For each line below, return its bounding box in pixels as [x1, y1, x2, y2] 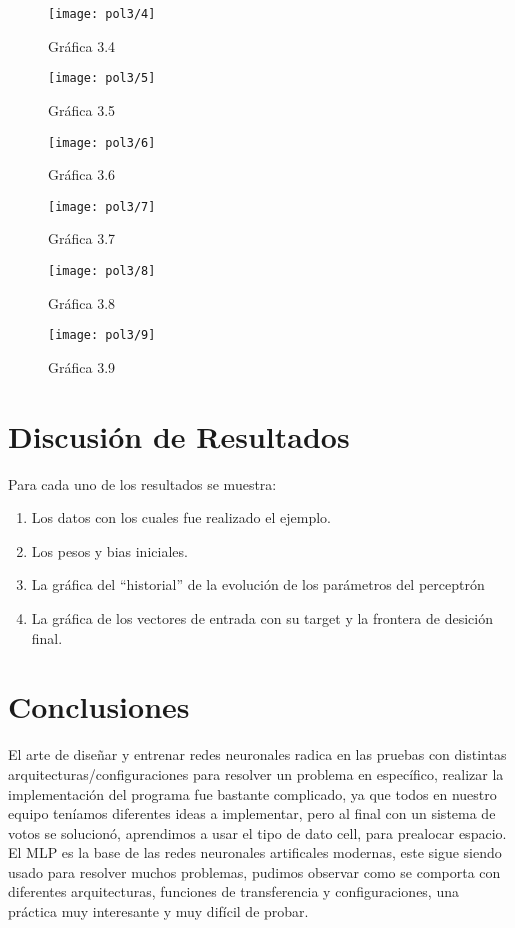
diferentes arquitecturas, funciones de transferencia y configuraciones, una [8, 881, 459, 902]
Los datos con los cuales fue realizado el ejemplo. [31, 507, 331, 528]
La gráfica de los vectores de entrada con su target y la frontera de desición [31, 608, 493, 628]
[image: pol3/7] [48, 199, 156, 214]
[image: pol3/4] [48, 7, 156, 21]
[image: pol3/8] [48, 264, 156, 278]
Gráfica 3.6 [48, 164, 116, 185]
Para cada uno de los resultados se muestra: [8, 473, 277, 494]
